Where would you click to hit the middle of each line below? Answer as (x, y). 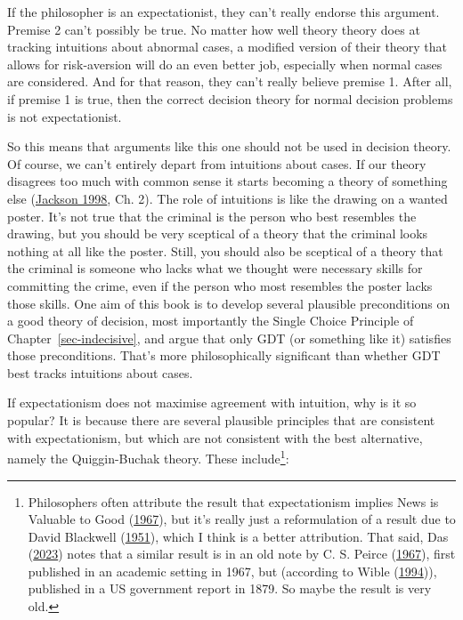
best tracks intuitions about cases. (100, 372)
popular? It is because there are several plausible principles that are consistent (221, 420)
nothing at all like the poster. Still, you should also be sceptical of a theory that (225, 250)
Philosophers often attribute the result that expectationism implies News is (233, 501)
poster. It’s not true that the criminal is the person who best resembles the (212, 216)
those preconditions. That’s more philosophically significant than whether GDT (224, 355)
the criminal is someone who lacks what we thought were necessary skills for (215, 268)
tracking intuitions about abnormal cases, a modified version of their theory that (227, 47)
